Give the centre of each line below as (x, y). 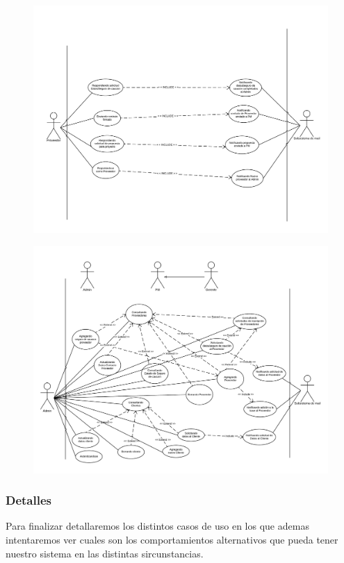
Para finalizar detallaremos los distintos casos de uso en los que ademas (157, 526)
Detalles (28, 500)
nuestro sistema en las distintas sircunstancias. (105, 553)
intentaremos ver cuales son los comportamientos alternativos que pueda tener (172, 540)
